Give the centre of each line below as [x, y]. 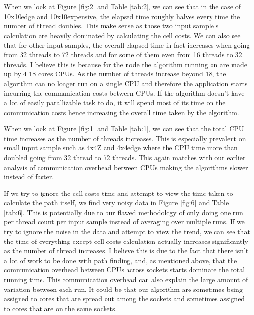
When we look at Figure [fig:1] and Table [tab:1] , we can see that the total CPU [124, 129]
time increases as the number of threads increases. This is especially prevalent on [125, 138]
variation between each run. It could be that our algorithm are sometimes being [123, 289]
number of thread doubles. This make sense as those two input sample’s [111, 26]
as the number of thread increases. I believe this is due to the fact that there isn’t [126, 251]
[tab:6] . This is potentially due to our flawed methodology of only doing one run [124, 212]
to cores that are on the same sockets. [61, 308]
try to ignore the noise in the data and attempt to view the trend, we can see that [127, 231]
